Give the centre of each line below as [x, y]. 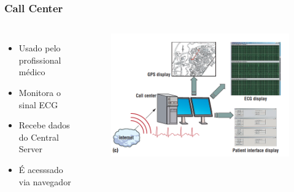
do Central [39, 137]
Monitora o [40, 92]
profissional [40, 60]
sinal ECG [38, 104]
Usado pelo [40, 48]
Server [30, 149]
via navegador [45, 181]
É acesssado [41, 169]
